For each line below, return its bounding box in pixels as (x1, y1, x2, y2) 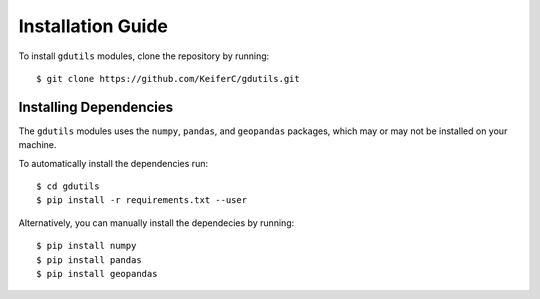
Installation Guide (18, 15, 169, 37)
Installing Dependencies (18, 98, 174, 115)
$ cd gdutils (36, 181, 100, 192)
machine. (18, 139, 57, 151)
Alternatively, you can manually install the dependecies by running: (18, 216, 295, 229)
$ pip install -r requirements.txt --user (36, 195, 248, 206)
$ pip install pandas (36, 254, 142, 265)
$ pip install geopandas (36, 268, 158, 279)
